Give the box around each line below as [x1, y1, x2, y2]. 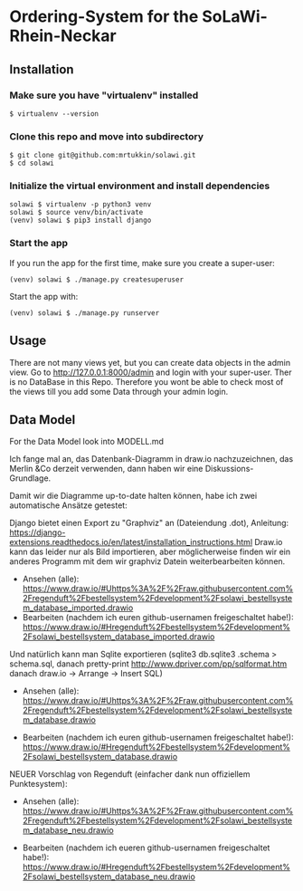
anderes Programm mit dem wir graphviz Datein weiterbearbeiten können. [9, 556, 286, 567]
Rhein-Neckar [9, 25, 118, 46]
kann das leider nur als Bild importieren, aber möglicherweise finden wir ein [9, 546, 291, 558]
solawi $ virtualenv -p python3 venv [9, 200, 152, 209]
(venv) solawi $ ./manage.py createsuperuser [9, 274, 184, 284]
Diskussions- [204, 464, 254, 474]
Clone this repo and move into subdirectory [9, 129, 204, 142]
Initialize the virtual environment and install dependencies [9, 179, 270, 192]
